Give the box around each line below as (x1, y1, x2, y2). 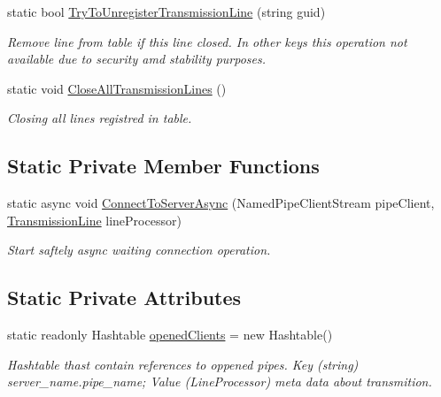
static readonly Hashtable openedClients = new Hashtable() (7, 325, 333, 344)
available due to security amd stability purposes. (7, 50, 267, 68)
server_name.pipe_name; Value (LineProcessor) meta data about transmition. (7, 372, 432, 391)
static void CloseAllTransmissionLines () (7, 79, 227, 97)
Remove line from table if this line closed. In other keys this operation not (7, 32, 407, 50)
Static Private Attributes (7, 284, 242, 311)
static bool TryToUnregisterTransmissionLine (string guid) (7, 3, 326, 20)
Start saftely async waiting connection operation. (7, 240, 271, 259)
